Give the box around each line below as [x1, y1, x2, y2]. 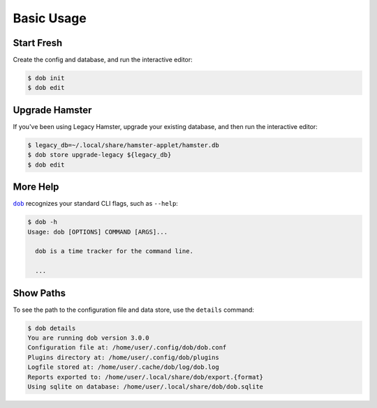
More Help [13, 181, 59, 193]
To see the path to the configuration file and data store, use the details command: [13, 305, 255, 314]
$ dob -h [27, 218, 58, 226]
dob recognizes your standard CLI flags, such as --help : [13, 199, 178, 208]
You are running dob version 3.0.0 [27, 334, 149, 342]
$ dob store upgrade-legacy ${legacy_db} [27, 151, 172, 159]
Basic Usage [13, 10, 87, 26]
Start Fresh [13, 37, 63, 49]
